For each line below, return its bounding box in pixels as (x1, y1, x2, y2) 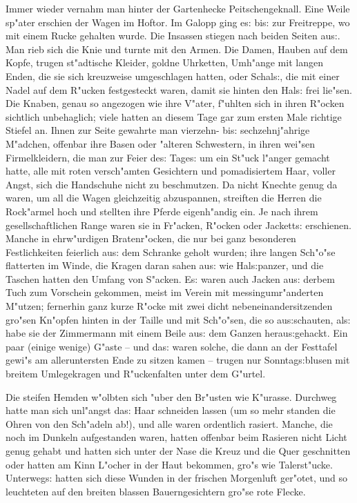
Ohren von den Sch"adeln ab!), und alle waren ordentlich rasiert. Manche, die (6, 416, 333, 431)
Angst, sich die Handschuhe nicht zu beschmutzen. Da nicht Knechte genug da (6, 177, 338, 191)
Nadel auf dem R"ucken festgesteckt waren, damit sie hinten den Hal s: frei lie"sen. (6, 82, 352, 97)
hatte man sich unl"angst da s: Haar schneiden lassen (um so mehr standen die (6, 403, 336, 417)
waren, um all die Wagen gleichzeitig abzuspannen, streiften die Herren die (6, 190, 322, 205)
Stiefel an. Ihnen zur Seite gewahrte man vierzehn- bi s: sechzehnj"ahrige (6, 123, 310, 137)
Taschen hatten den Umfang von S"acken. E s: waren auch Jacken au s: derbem (6, 271, 335, 286)
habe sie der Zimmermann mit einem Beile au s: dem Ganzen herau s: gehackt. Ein (6, 326, 348, 340)
